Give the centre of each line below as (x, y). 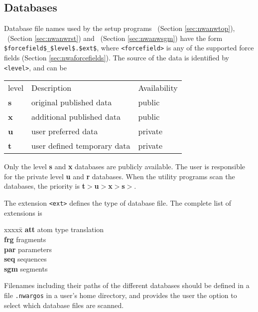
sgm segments (26, 268)
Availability (158, 88)
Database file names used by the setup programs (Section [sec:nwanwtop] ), (120, 28)
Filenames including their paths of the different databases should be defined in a (127, 285)
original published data (72, 102)
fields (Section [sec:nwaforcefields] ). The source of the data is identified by (117, 58)
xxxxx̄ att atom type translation (54, 229)
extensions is (23, 212)
